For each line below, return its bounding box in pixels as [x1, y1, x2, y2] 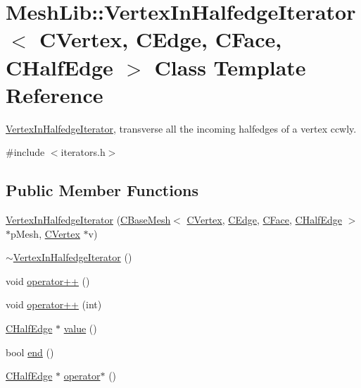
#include [6, 145, 45, 159]
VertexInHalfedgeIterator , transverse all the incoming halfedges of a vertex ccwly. [6, 121, 357, 135]
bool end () [6, 344, 54, 359]
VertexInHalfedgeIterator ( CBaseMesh [6, 212, 171, 227]
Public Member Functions [6, 179, 198, 201]
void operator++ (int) [6, 297, 102, 312]
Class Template [154, 52, 306, 81]
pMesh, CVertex [11, 226, 80, 241]
